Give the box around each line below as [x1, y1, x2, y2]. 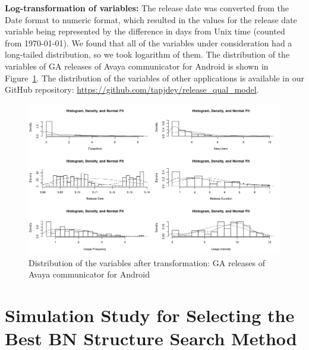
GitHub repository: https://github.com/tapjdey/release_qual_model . [5, 83, 259, 96]
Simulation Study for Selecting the [5, 302, 295, 327]
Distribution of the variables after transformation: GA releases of [29, 256, 265, 269]
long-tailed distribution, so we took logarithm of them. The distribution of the [5, 48, 290, 61]
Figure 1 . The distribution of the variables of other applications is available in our [5, 71, 304, 84]
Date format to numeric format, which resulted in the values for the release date [5, 13, 297, 26]
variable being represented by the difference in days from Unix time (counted [5, 25, 285, 37]
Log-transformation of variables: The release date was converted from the [5, 2, 289, 14]
